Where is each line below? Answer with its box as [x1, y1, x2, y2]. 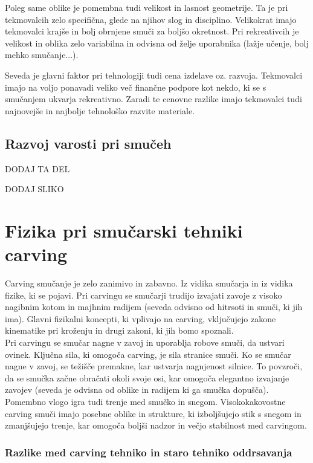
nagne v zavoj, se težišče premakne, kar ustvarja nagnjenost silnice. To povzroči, [5, 360, 303, 372]
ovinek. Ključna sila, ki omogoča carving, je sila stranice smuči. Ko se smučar [5, 348, 291, 360]
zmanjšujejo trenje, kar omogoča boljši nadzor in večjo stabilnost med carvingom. [5, 419, 307, 432]
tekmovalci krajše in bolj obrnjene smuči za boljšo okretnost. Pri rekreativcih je [5, 25, 299, 37]
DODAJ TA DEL [5, 162, 70, 175]
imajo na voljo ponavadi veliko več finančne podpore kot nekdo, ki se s [5, 80, 266, 93]
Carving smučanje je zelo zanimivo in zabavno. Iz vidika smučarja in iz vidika [5, 277, 293, 290]
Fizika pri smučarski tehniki [5, 218, 243, 242]
